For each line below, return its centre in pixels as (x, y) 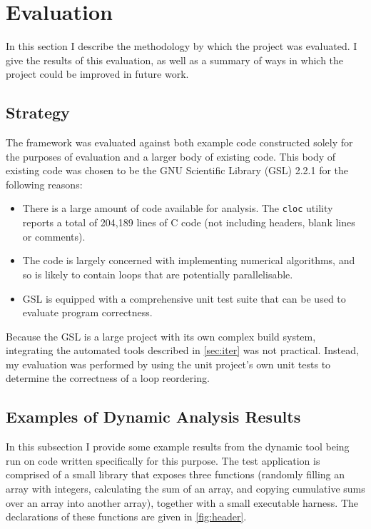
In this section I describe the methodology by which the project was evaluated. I (182, 46)
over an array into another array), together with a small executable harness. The (182, 502)
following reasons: (44, 184)
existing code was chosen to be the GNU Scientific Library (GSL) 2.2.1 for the (177, 170)
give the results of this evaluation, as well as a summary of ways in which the (175, 60)
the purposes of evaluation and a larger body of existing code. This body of (171, 156)
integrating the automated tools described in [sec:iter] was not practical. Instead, (182, 350)
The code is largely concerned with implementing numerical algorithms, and (189, 260)
